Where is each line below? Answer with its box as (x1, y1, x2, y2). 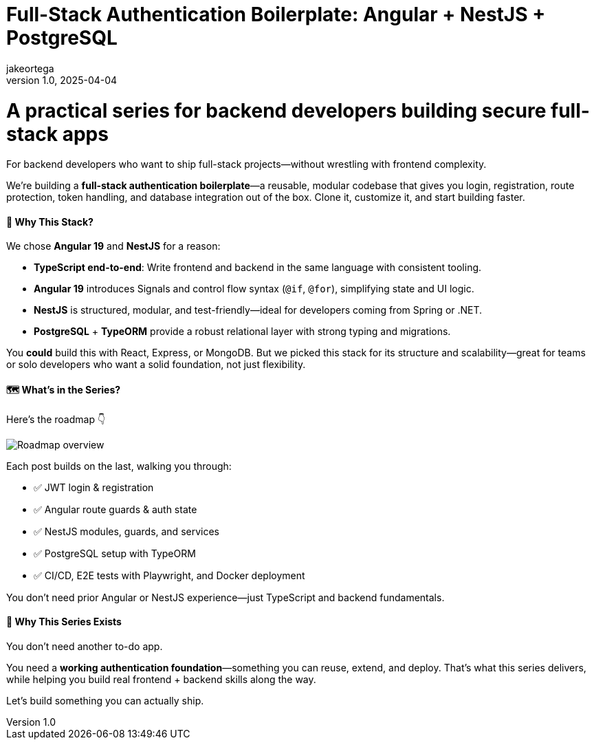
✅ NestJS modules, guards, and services (34, 525, 219, 537)
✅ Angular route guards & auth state (34, 503, 197, 515)
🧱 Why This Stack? (6, 215, 93, 228)
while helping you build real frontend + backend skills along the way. (6, 673, 316, 685)
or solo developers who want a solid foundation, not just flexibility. (6, 358, 306, 371)
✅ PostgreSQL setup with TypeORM (34, 547, 196, 559)
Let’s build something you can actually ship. (6, 694, 204, 706)
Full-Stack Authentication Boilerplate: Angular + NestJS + (6, 3, 546, 26)
